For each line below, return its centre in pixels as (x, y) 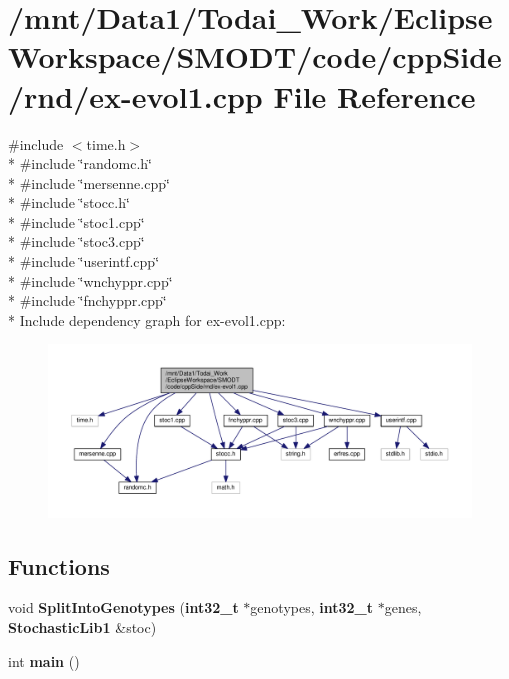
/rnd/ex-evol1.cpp (135, 95)
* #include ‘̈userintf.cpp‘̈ (84, 261)
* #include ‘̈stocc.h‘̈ (69, 202)
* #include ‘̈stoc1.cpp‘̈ (76, 221)
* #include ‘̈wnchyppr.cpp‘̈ (90, 280)
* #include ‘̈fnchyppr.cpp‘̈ (87, 300)
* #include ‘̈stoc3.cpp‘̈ (76, 241)
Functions (59, 565)
